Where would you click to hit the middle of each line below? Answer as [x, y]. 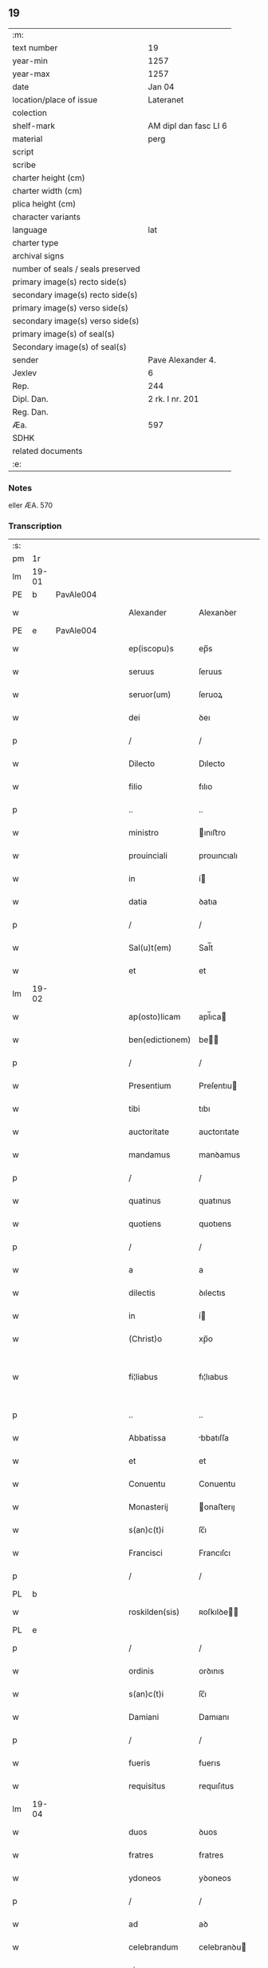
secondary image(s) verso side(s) [76, 321]
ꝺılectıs [212, 1293]
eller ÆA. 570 [31, 505]
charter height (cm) [49, 178]
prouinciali [148, 856]
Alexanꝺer [217, 613]
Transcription [35, 526]
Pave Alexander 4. [182, 359]
